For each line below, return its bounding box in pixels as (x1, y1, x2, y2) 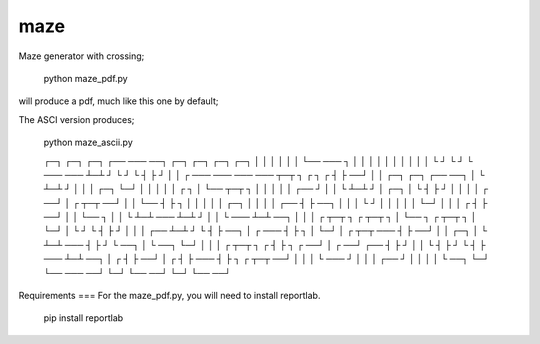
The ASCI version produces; (18, 113, 135, 125)
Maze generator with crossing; (18, 50, 145, 62)
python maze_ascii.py (43, 136, 134, 149)
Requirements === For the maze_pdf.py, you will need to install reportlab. (18, 290, 321, 302)
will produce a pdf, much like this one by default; (18, 95, 219, 107)
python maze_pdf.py (43, 72, 129, 84)
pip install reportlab (43, 312, 124, 324)
